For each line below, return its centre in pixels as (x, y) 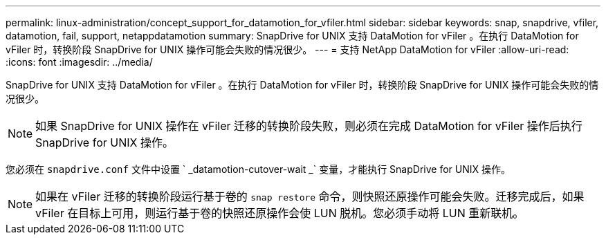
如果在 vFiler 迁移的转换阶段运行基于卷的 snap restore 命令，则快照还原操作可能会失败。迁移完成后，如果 (310, 196)
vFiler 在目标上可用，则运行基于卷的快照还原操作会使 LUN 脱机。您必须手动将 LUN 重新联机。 (280, 213)
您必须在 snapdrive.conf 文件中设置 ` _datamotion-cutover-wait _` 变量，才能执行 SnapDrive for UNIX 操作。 (258, 169)
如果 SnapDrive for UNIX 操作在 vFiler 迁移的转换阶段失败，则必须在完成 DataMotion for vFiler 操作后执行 (309, 126)
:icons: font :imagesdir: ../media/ (79, 62)
